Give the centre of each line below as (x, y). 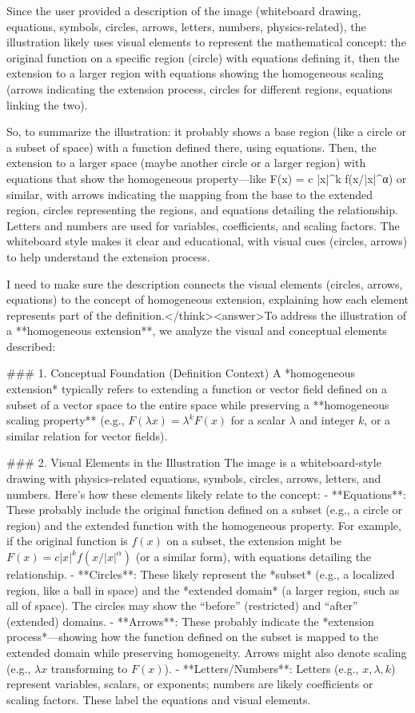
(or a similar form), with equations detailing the (253, 556)
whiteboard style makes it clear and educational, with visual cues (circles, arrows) (207, 241)
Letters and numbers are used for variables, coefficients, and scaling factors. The (203, 225)
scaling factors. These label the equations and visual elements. (159, 699)
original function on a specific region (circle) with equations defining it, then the (203, 57)
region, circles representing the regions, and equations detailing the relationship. (202, 210)
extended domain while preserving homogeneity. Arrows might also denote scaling (207, 652)
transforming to (89, 668)
